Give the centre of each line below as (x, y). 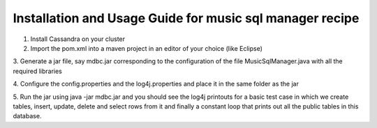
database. (27, 116)
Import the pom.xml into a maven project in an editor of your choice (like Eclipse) (147, 48)
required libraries (37, 71)
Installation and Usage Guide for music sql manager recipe (186, 18)
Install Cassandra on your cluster (78, 39)
